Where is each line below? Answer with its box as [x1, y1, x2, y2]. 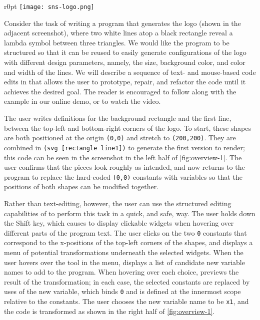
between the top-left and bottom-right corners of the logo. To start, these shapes [4, 122, 251, 133]
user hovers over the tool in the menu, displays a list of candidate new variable [4, 257, 245, 267]
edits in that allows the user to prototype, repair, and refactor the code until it [4, 76, 246, 87]
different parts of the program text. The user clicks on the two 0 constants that [4, 227, 247, 238]
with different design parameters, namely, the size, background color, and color [4, 57, 245, 67]
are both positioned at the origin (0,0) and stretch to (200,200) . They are [4, 132, 236, 143]
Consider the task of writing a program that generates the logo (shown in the [4, 17, 241, 28]
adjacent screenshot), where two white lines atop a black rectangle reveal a [4, 27, 233, 38]
